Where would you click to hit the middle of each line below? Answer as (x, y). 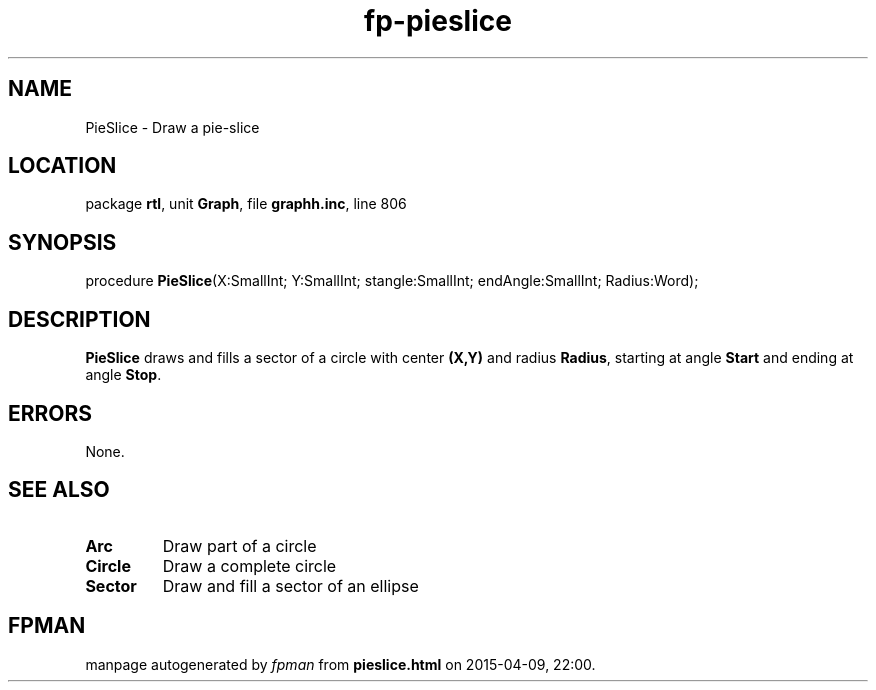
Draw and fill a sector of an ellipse (290, 585)
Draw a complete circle (249, 565)
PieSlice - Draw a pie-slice (172, 127)
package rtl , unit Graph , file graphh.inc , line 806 (246, 204)
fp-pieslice (438, 21)
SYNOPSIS (62, 242)
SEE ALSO (59, 490)
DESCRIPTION (79, 319)
